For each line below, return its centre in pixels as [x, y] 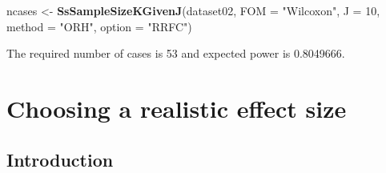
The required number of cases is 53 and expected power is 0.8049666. [176, 53]
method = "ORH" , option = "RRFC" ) [99, 26]
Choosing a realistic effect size [177, 108]
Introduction [60, 159]
